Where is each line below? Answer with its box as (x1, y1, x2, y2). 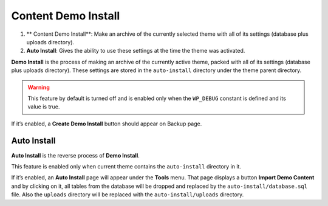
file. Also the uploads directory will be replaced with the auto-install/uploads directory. (11, 191, 244, 198)
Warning (27, 84, 50, 91)
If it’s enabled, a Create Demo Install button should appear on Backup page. (11, 120, 202, 127)
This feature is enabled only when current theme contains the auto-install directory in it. (11, 162, 241, 170)
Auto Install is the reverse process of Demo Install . (11, 151, 140, 159)
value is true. (27, 103, 60, 110)
